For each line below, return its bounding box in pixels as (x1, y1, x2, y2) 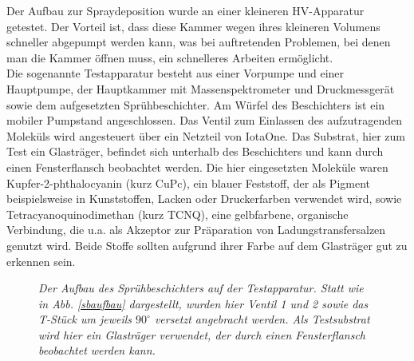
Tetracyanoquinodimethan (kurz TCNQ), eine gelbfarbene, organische (6, 205, 349, 222)
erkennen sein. (6, 252, 76, 269)
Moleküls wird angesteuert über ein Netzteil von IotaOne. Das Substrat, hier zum (6, 127, 406, 144)
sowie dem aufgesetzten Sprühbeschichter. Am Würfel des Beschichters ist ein (6, 96, 385, 113)
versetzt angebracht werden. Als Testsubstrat (154, 311, 370, 327)
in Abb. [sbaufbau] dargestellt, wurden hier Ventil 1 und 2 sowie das (38, 295, 369, 311)
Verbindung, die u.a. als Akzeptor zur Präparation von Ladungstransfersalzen (6, 221, 386, 238)
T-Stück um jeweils (38, 311, 132, 327)
